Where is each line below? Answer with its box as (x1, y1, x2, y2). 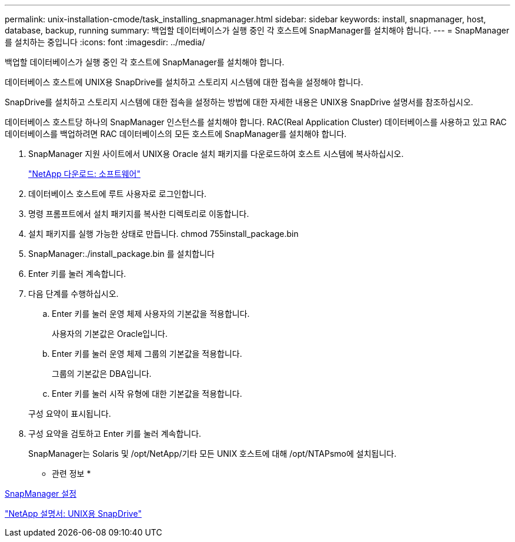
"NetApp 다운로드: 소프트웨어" (28, 169, 141, 179)
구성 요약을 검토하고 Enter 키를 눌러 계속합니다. (28, 429, 202, 439)
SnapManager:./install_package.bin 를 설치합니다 (28, 249, 215, 259)
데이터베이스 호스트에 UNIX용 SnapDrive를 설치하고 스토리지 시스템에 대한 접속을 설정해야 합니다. (5, 77, 363, 87)
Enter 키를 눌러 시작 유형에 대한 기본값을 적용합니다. (52, 389, 242, 399)
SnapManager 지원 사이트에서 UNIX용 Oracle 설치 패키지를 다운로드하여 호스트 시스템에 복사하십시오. (28, 149, 404, 159)
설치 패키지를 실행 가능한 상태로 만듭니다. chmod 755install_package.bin (28, 229, 299, 239)
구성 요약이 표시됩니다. (28, 409, 111, 419)
